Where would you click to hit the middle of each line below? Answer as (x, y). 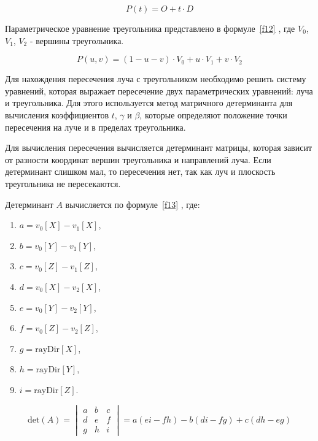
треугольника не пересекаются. (63, 183)
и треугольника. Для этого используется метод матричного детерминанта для (149, 103)
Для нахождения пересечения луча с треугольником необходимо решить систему (156, 79)
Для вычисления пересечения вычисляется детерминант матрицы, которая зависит (159, 148)
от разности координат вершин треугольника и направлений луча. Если (138, 159)
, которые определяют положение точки (213, 114)
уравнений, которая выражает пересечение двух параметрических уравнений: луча (159, 90)
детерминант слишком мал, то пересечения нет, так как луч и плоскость (140, 171)
